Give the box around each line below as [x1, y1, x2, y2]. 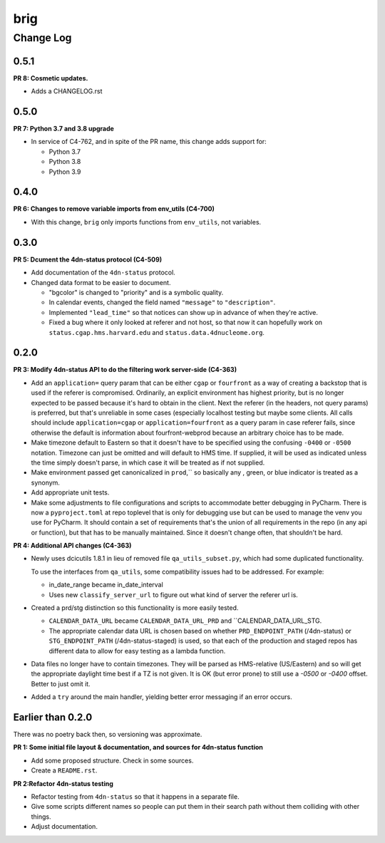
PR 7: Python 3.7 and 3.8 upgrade [13, 125, 114, 133]
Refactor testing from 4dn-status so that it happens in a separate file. [31, 792, 240, 801]
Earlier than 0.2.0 [13, 711, 93, 723]
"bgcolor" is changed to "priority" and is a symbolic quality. [48, 288, 224, 296]
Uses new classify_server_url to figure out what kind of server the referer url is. [48, 590, 299, 599]
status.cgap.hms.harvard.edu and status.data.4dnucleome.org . [48, 328, 265, 336]
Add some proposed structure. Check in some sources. [31, 756, 194, 765]
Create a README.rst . [31, 766, 98, 775]
